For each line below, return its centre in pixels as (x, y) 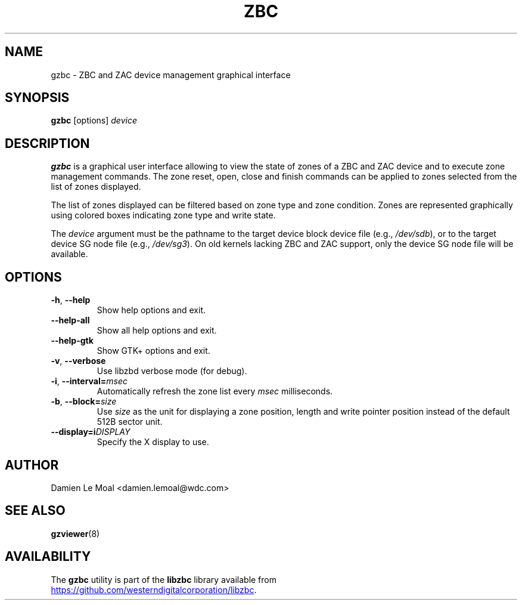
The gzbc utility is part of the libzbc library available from (164, 579)
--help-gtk (72, 341)
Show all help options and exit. (157, 331)
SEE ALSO (35, 511)
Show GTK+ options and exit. (153, 351)
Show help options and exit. (151, 310)
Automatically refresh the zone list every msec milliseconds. (215, 391)
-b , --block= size (84, 402)
